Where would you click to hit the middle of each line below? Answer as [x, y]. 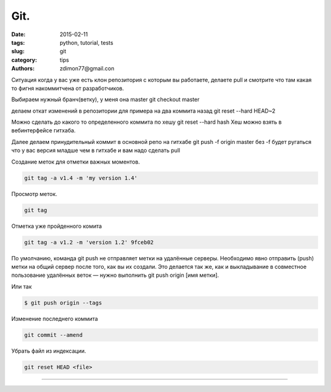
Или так [21, 286]
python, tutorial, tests [86, 42]
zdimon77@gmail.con [87, 69]
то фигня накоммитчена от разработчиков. [68, 88]
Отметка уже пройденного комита [57, 226]
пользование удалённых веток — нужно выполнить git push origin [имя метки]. [115, 275]
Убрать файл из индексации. [49, 351]
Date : [18, 34]
